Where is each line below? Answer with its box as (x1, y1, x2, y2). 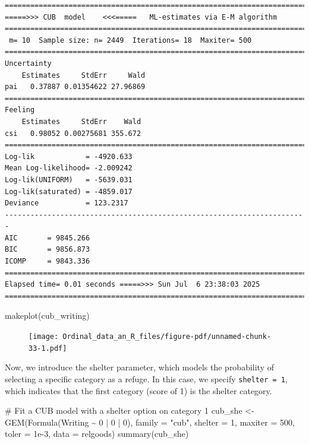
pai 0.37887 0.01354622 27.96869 (5, 83, 146, 91)
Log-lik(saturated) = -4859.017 (5, 187, 133, 196)
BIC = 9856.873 (5, 245, 90, 254)
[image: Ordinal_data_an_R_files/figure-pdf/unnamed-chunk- (29, 332, 272, 341)
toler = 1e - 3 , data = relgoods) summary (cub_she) (5, 427, 189, 440)
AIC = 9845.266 (5, 233, 90, 242)
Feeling (5, 106, 35, 115)
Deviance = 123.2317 (5, 199, 128, 208)
